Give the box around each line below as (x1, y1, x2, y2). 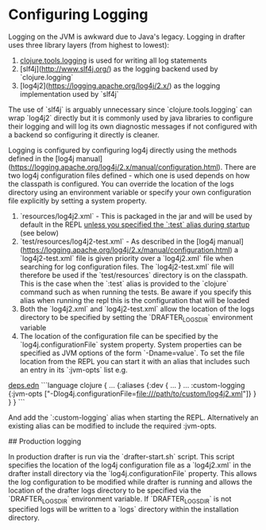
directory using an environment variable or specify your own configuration (8, 187, 252, 197)
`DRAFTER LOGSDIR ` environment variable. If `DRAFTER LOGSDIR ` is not (8, 494, 232, 505)
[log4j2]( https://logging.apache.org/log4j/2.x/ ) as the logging (19, 81, 221, 90)
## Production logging (8, 436, 82, 446)
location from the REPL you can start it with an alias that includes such (19, 356, 250, 366)
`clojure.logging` (19, 72, 74, 82)
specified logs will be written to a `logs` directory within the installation (8, 504, 240, 513)
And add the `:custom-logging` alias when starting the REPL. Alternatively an (8, 413, 259, 422)
